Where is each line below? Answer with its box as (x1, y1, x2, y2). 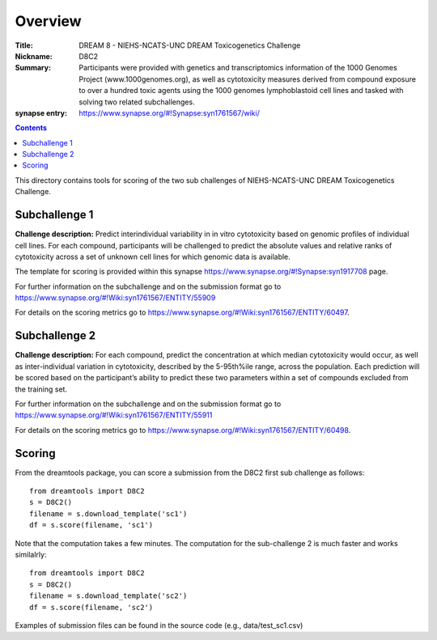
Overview (15, 12, 82, 30)
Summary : (15, 63, 52, 73)
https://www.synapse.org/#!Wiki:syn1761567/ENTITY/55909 (15, 293, 216, 303)
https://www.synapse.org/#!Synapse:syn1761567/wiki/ (78, 108, 261, 117)
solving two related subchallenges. (78, 97, 195, 107)
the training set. (15, 384, 68, 394)
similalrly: (15, 549, 47, 559)
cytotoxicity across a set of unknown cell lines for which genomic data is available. (15, 252, 291, 261)
